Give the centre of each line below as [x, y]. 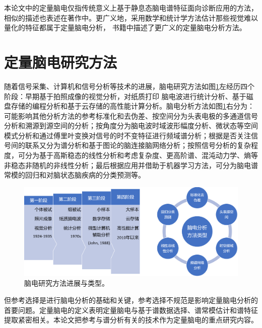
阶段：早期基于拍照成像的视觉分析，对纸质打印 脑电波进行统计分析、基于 [125, 96]
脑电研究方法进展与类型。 [67, 283]
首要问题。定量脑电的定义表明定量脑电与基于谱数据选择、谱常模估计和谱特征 [131, 310]
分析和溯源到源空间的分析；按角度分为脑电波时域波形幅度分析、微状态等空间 [131, 126]
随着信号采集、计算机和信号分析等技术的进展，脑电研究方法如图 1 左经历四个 [129, 86]
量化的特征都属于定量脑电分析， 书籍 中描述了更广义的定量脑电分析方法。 [125, 27]
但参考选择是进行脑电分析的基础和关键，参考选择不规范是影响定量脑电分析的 [131, 300]
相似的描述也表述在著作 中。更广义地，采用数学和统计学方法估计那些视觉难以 [131, 17]
